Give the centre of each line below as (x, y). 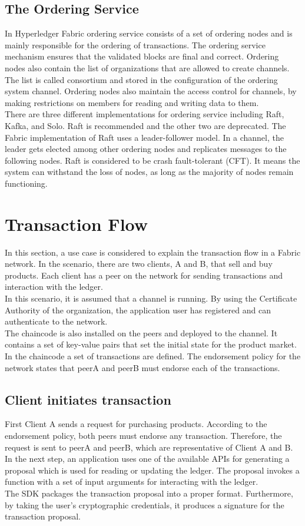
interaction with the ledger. (54, 287)
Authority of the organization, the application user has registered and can (138, 310)
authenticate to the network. (56, 321)
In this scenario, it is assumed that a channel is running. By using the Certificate (151, 298)
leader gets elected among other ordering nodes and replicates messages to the (146, 149)
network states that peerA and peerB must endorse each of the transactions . (142, 367)
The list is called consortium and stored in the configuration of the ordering (141, 79)
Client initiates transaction (88, 399)
